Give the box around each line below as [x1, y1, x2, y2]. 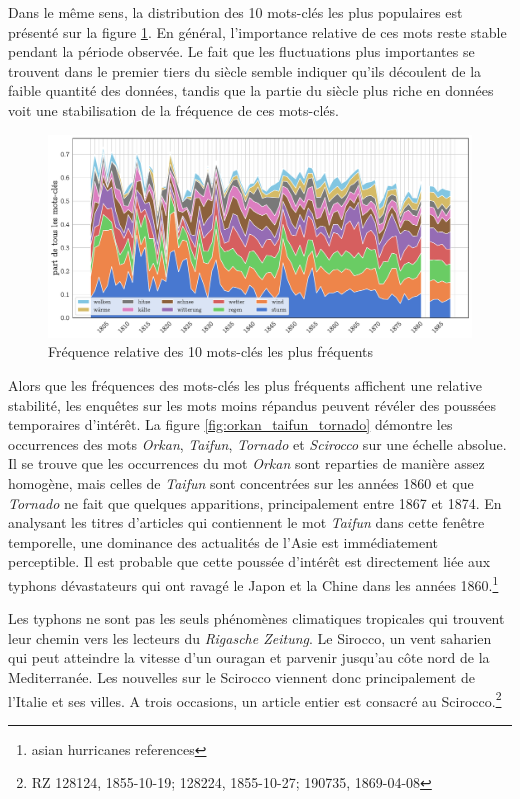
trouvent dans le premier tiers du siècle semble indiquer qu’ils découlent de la [8, 60, 482, 81]
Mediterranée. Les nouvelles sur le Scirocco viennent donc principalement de [8, 667, 475, 688]
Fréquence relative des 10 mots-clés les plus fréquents [48, 341, 374, 362]
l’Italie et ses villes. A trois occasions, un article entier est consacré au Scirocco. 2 [8, 687, 502, 711]
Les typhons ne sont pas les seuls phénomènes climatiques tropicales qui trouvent [8, 608, 505, 629]
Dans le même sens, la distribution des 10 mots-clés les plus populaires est [8, 2, 463, 22]
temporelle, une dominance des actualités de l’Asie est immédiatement [8, 531, 439, 552]
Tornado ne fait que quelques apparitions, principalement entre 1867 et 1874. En [8, 492, 502, 513]
